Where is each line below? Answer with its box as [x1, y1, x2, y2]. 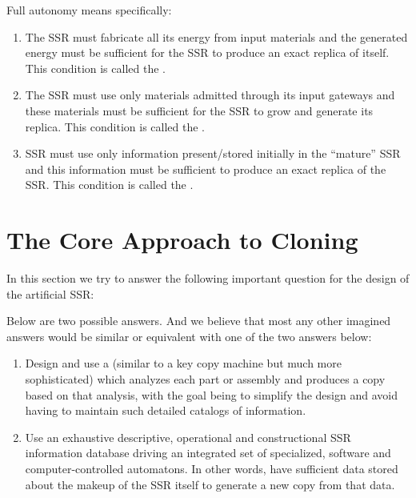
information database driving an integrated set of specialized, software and [25, 444, 391, 461]
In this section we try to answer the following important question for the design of [6, 270, 410, 287]
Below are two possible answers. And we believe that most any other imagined [6, 312, 391, 329]
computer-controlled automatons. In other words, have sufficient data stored [25, 460, 398, 476]
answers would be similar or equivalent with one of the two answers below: [6, 327, 372, 344]
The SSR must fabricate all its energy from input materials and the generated [25, 28, 408, 45]
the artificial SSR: [6, 285, 94, 302]
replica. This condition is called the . [25, 118, 205, 135]
